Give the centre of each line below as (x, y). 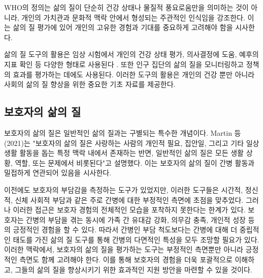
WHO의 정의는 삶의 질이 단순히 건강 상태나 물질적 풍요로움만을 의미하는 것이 (126, 7)
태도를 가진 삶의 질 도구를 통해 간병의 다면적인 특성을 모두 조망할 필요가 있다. (136, 239)
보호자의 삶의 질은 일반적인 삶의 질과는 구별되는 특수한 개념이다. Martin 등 (123, 132)
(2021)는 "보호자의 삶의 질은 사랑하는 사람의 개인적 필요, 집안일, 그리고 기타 (124, 143)
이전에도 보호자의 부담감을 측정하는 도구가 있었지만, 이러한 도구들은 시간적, (124, 189)
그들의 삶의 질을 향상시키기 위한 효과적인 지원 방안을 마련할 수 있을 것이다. (134, 269)
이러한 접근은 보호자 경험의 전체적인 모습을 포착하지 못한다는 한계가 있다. (129, 210)
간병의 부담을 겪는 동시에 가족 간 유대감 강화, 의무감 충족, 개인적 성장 (136, 219)
